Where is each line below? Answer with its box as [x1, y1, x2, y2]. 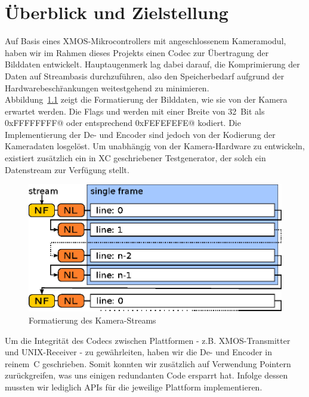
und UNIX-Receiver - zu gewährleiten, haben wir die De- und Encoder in [5, 346, 272, 358]
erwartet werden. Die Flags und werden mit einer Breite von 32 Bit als [5, 104, 265, 117]
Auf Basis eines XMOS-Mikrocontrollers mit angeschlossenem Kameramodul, [5, 35, 286, 47]
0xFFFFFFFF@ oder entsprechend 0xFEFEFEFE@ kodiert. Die [5, 116, 241, 129]
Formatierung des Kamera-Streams [29, 314, 156, 327]
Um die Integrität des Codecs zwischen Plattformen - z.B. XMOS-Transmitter [5, 334, 291, 346]
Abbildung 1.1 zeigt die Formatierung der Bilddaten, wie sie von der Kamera [5, 93, 288, 106]
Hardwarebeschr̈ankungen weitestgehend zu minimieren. [5, 81, 209, 94]
